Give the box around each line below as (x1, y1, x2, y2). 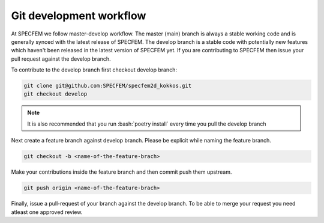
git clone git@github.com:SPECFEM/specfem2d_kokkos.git (23, 82, 192, 90)
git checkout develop (23, 91, 88, 97)
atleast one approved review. (11, 208, 83, 216)
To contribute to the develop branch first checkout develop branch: (11, 66, 177, 73)
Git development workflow (11, 9, 146, 22)
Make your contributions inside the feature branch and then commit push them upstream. (11, 168, 232, 176)
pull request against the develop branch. (11, 55, 111, 63)
